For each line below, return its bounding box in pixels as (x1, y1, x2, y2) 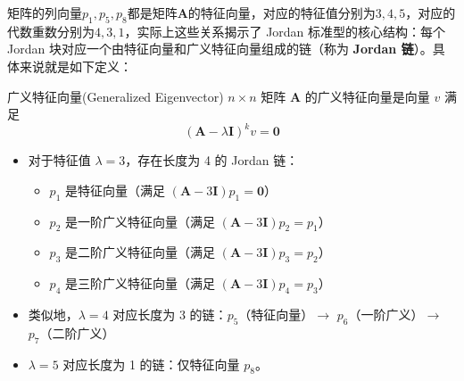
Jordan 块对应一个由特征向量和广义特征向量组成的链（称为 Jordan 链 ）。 (7, 39, 433, 58)
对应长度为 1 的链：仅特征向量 (62, 354, 240, 373)
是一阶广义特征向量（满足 (64, 211, 215, 230)
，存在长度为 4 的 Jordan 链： (125, 151, 299, 170)
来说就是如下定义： (19, 56, 132, 75)
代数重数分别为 (7, 21, 95, 40)
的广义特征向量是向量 (304, 87, 430, 105)
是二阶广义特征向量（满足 (64, 243, 215, 261)
